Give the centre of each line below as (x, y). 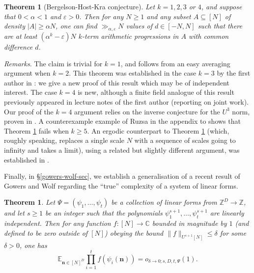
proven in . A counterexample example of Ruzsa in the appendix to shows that (122, 121)
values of (139, 26)
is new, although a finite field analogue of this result (156, 92)
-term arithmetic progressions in (130, 36)
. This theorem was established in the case (133, 73)
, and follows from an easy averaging (175, 63)
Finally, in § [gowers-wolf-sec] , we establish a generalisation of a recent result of (122, 176)
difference (18, 46)
